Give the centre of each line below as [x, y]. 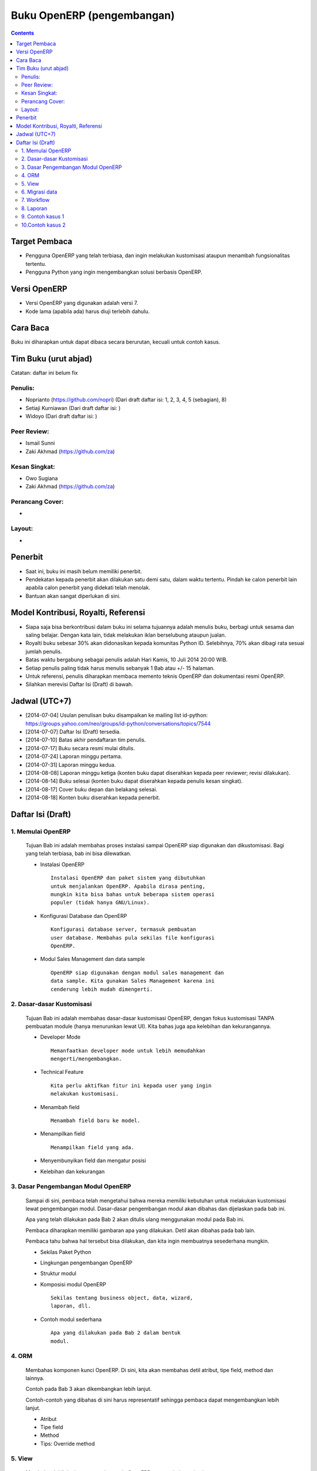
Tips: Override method [68, 1443]
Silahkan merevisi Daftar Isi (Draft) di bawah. [79, 684]
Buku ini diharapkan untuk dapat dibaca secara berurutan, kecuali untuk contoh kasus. [115, 342]
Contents [23, 33]
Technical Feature [62, 1072]
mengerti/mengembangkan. [86, 1059]
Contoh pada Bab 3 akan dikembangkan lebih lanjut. [89, 1389]
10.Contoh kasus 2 [43, 225]
